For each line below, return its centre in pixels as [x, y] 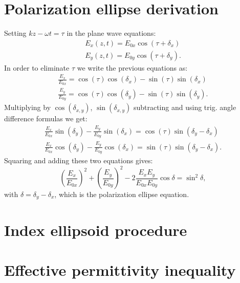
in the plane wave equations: [111, 33]
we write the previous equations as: [132, 67]
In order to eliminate [37, 67]
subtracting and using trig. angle [185, 107]
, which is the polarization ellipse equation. [122, 194]
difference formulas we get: [46, 118]
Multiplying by [28, 107]
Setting [15, 33]
